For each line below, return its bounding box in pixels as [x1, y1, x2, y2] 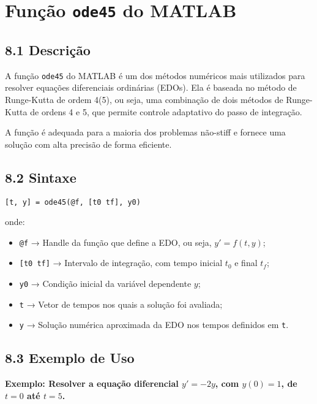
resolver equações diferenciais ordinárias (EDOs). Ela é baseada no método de [5, 81, 297, 94]
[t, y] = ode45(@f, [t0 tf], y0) [5, 197, 141, 207]
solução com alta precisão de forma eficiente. [5, 137, 172, 150]
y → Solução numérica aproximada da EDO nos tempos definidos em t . [19, 318, 289, 331]
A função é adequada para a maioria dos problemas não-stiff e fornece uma [5, 126, 286, 139]
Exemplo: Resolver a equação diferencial [5, 377, 179, 390]
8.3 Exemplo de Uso [5, 348, 135, 367]
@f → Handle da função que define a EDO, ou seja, [19, 235, 212, 248]
